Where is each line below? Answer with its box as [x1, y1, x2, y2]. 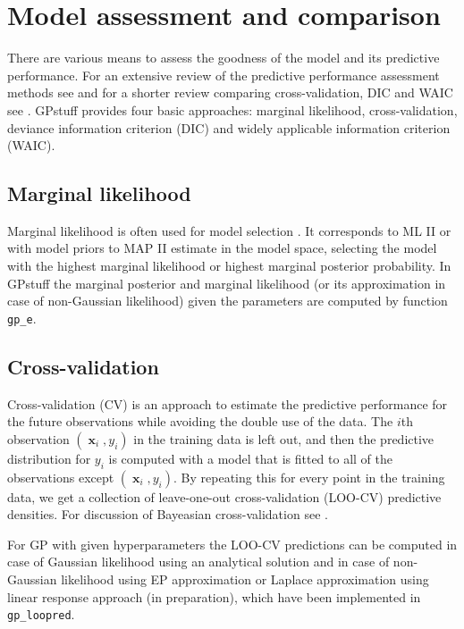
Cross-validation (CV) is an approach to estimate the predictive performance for [7, 394, 448, 413]
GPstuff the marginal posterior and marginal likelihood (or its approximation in [7, 273, 446, 292]
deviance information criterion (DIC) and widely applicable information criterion [7, 118, 451, 137]
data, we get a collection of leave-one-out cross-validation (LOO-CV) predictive [7, 487, 442, 506]
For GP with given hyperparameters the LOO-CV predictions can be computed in [7, 534, 458, 553]
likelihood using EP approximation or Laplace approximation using [61, 570, 429, 589]
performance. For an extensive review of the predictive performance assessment [7, 65, 440, 84]
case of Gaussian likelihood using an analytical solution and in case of [7, 552, 390, 571]
